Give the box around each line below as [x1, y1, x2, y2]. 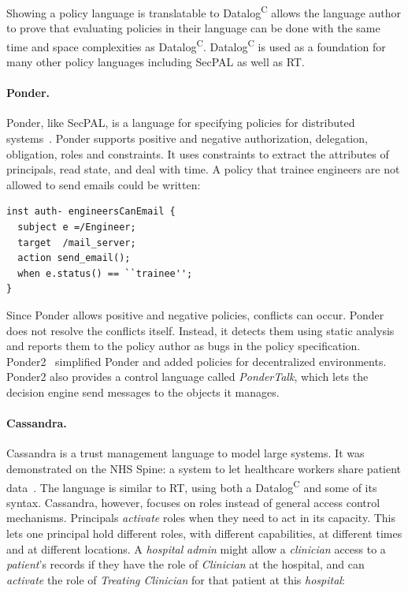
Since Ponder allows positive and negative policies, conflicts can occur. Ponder [6, 307, 384, 323]
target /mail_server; [17, 237, 136, 248]
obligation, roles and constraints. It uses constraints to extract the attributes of [6, 145, 389, 162]
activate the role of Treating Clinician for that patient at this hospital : [6, 571, 345, 587]
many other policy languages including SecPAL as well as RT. [6, 54, 305, 70]
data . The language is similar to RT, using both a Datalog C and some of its [6, 476, 377, 495]
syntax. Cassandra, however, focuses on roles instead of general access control [6, 494, 380, 510]
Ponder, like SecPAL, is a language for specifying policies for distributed [6, 114, 355, 131]
